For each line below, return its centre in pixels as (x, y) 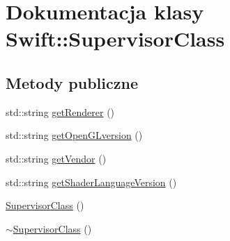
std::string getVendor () (56, 158)
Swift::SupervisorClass (115, 39)
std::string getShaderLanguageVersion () (91, 182)
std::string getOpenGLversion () (74, 135)
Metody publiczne (72, 82)
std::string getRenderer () (60, 111)
